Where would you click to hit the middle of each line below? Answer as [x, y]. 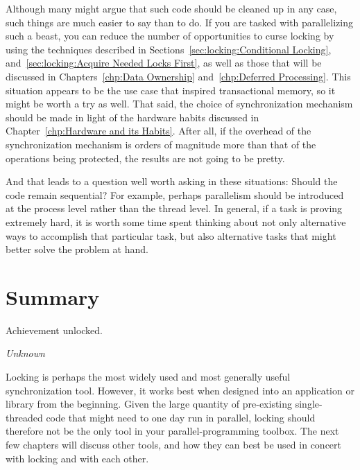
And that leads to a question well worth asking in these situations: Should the [172, 181]
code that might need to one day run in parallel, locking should [181, 417]
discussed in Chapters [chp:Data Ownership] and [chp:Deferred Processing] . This [178, 76]
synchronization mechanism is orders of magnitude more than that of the [161, 144]
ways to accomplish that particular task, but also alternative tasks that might [171, 235]
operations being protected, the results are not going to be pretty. [145, 158]
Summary [53, 296]
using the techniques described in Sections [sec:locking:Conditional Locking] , [169, 49]
